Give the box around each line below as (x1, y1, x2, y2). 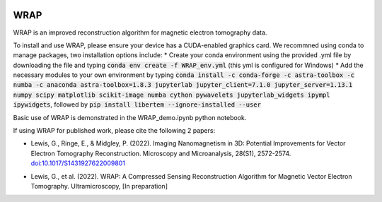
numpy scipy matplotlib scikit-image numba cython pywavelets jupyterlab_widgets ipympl (13, 90, 330, 99)
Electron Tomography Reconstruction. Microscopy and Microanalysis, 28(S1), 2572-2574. (30, 149, 291, 158)
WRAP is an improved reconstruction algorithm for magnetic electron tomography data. (13, 28, 267, 37)
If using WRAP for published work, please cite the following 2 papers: (13, 126, 216, 135)
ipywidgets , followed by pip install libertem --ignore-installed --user (13, 100, 262, 109)
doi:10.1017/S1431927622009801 (30, 159, 125, 167)
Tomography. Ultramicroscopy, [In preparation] (30, 182, 168, 190)
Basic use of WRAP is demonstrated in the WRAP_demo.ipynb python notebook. (13, 113, 247, 121)
